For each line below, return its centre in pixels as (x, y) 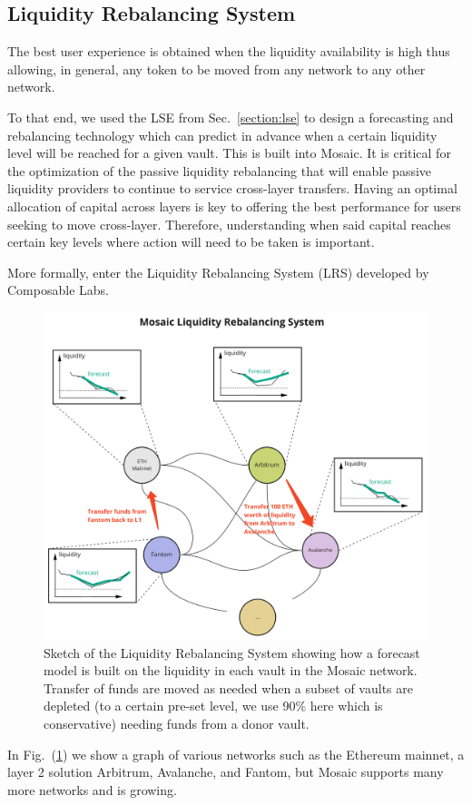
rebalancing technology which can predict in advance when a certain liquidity (222, 135)
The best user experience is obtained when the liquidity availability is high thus (229, 51)
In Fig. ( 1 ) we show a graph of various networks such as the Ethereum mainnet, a (236, 754)
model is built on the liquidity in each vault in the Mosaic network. (231, 670)
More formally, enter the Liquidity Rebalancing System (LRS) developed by (218, 272)
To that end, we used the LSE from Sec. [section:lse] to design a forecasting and (231, 117)
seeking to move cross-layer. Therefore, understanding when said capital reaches (229, 224)
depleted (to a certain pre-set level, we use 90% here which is (213, 706)
